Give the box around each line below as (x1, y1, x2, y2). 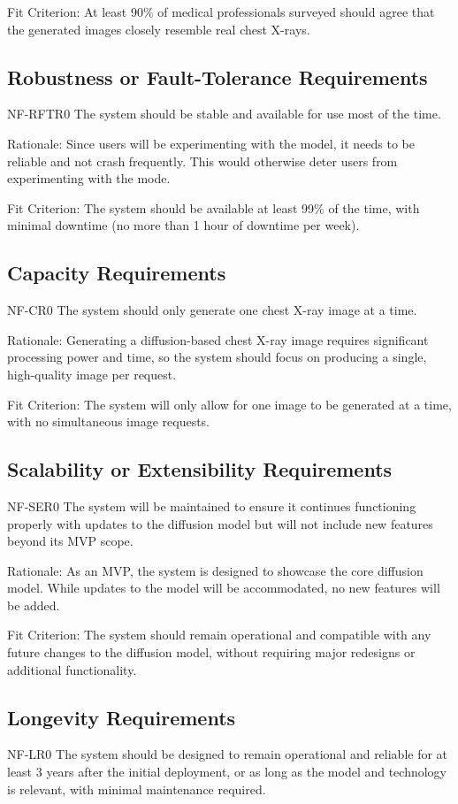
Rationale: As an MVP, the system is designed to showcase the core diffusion (7, 561, 424, 579)
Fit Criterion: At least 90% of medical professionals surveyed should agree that (7, 3, 435, 20)
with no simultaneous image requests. (7, 412, 210, 431)
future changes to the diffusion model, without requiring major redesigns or (7, 643, 416, 662)
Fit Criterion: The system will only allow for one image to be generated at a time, (7, 394, 452, 413)
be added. (7, 595, 60, 614)
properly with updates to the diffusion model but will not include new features (7, 514, 433, 532)
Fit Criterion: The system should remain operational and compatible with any (7, 625, 431, 644)
